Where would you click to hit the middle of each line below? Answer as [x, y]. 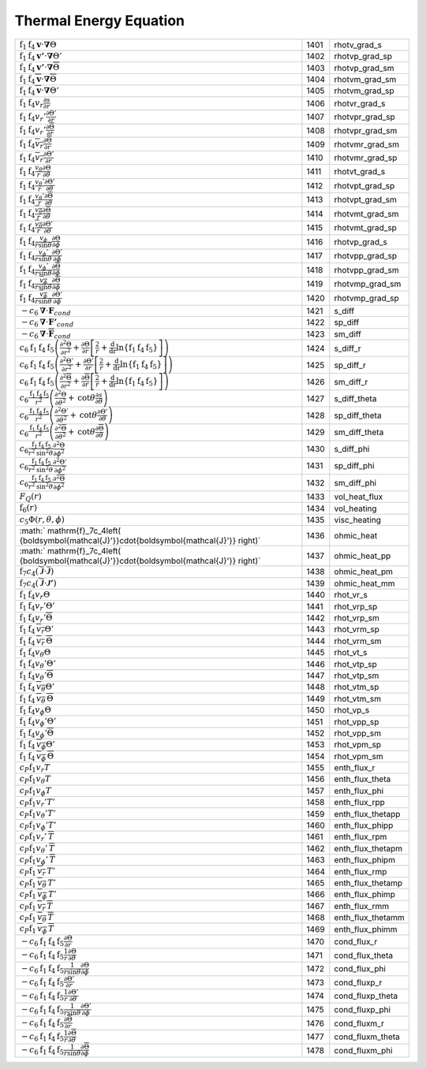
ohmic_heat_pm [364, 572]
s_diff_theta [355, 398]
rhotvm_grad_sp [364, 91]
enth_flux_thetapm [368, 848]
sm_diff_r [351, 382]
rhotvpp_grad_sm [366, 270]
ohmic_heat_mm [364, 583]
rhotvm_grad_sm [365, 79]
